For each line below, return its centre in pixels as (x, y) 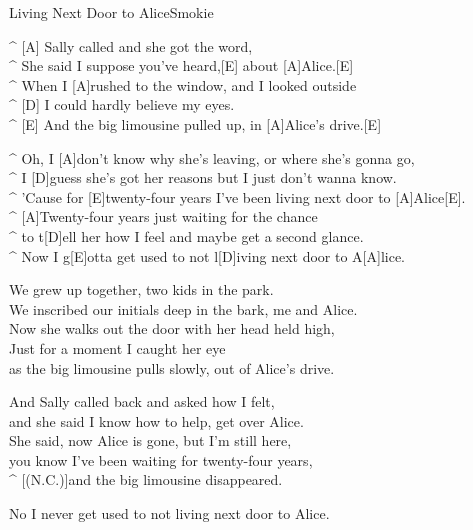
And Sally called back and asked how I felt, (142, 401)
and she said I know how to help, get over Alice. (156, 420)
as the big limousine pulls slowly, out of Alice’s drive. (172, 367)
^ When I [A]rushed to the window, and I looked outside (183, 84)
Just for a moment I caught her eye (117, 347)
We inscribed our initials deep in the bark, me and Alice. (183, 308)
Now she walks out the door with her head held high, (172, 328)
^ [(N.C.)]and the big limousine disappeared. (146, 479)
